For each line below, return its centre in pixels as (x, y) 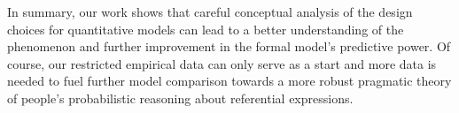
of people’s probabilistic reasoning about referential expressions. (180, 98)
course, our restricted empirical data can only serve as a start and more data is (222, 63)
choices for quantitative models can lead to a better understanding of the (206, 29)
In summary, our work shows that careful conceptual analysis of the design (210, 11)
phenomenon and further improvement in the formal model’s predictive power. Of (229, 46)
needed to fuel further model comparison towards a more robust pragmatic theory (229, 81)
